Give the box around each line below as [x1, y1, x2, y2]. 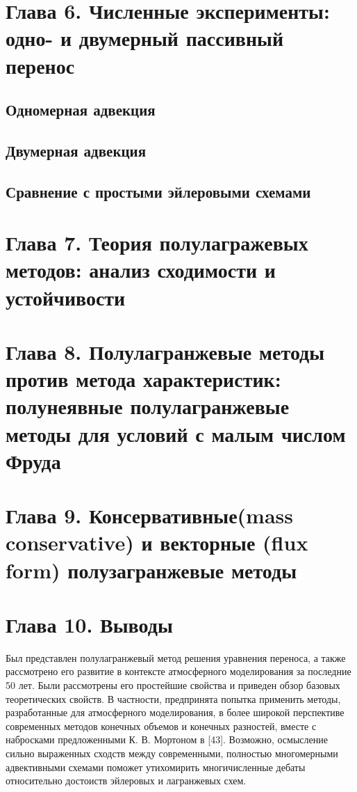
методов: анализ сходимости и [6, 255, 276, 284]
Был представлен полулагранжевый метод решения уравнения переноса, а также [6, 650, 346, 665]
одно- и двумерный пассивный [6, 24, 284, 52]
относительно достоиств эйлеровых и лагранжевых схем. [6, 773, 247, 788]
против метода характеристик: [6, 365, 281, 393]
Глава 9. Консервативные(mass [6, 501, 294, 530]
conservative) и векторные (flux [6, 528, 308, 557]
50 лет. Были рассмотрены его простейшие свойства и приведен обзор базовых [6, 678, 340, 692]
